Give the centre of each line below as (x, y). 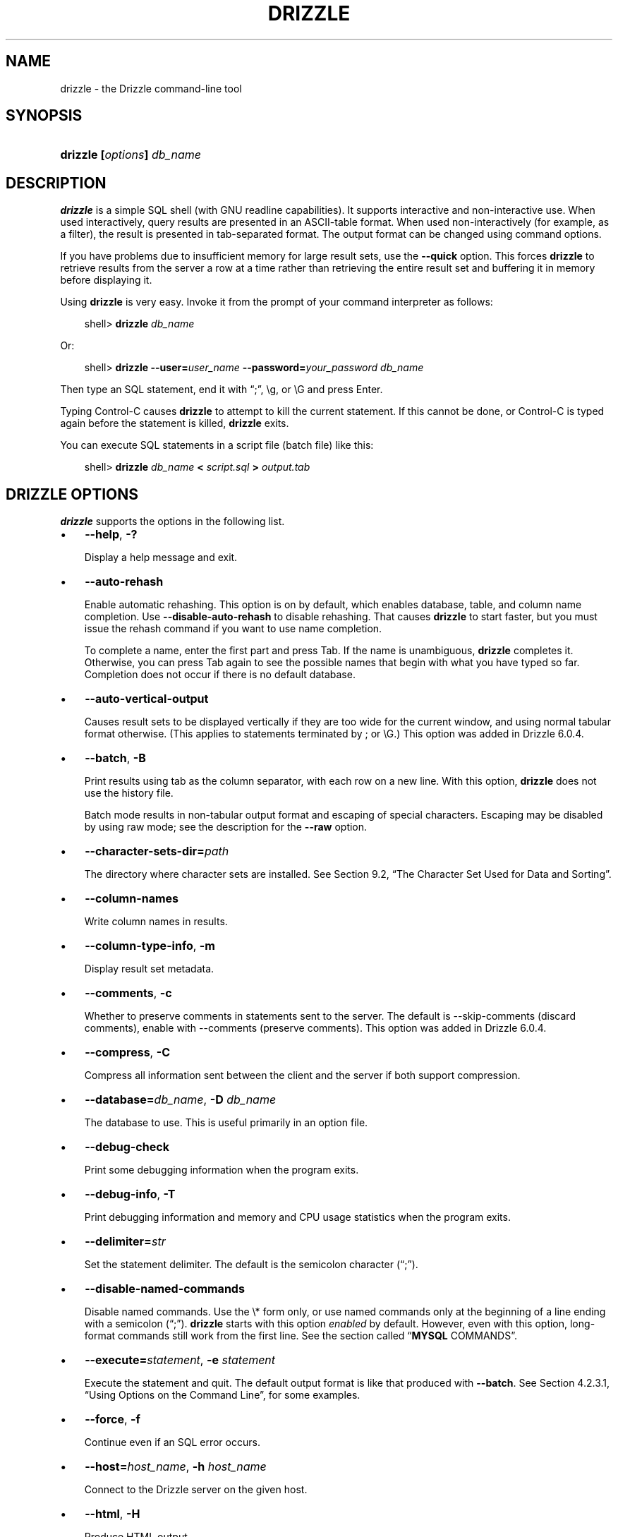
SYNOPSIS (44, 116)
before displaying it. (106, 280)
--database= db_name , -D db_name (181, 1100)
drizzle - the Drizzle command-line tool (151, 88)
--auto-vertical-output (147, 699)
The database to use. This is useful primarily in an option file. (226, 1123)
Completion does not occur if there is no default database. (220, 675)
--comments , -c (128, 993)
